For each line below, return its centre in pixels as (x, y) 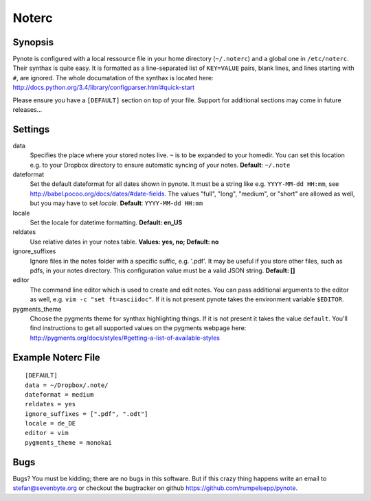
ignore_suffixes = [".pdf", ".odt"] (87, 414)
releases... (27, 110)
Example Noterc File (57, 357)
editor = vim (47, 433)
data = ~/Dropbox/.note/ (67, 385)
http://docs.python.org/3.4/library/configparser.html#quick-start (104, 88)
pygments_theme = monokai (69, 442)
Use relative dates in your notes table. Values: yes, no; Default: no (124, 242)
